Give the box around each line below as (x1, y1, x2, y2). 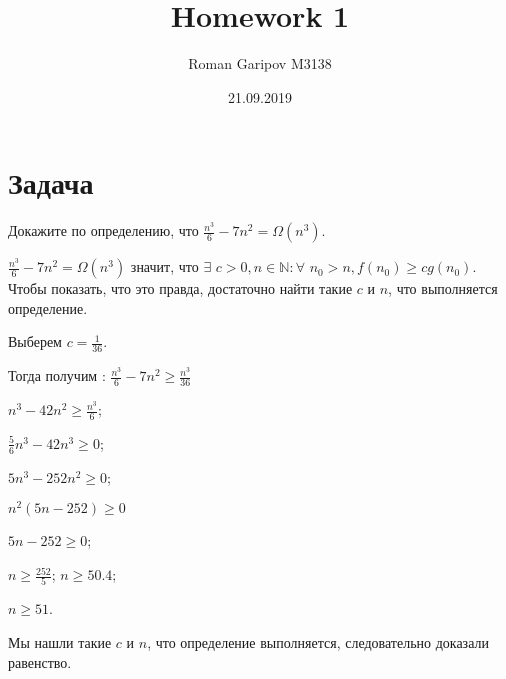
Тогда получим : (8, 365, 106, 386)
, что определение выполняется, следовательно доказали (147, 631, 489, 652)
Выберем (8, 331, 62, 352)
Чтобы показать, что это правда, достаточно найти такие (8, 278, 353, 299)
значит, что (130, 256, 199, 277)
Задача (8, 162, 94, 203)
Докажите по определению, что (8, 220, 199, 241)
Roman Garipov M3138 (188, 53, 332, 74)
